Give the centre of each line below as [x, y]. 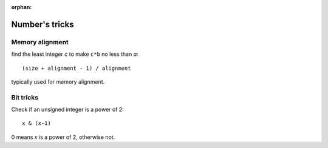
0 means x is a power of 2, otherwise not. [63, 137]
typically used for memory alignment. [58, 81]
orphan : [22, 7]
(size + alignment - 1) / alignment [77, 68]
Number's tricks [43, 24]
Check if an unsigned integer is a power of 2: [67, 110]
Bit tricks [25, 97]
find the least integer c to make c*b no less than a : [75, 54]
